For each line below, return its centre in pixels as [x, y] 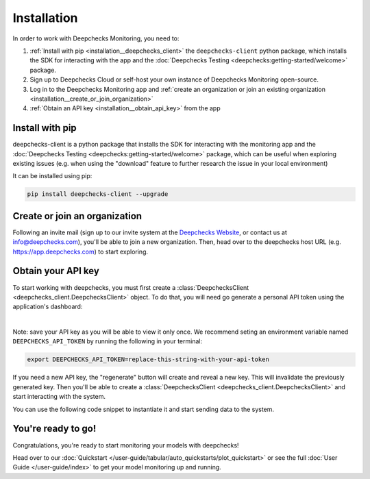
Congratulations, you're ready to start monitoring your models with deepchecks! [126, 445]
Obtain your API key [56, 271]
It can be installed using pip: [52, 176]
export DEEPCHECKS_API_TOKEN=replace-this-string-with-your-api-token [148, 359]
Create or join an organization [77, 216]
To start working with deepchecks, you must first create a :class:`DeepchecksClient [131, 287]
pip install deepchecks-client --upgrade [98, 194]
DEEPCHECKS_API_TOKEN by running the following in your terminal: [107, 341]
